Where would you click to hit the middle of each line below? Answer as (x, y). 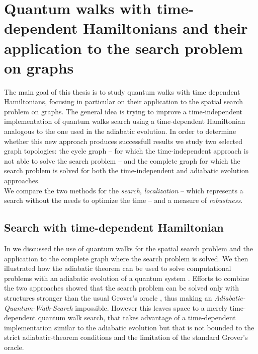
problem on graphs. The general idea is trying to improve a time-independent (123, 111)
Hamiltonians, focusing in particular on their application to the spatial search (123, 101)
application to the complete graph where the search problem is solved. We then (126, 258)
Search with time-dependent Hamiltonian (114, 227)
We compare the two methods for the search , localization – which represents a (124, 190)
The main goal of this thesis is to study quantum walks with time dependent (122, 91)
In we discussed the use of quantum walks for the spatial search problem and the (128, 249)
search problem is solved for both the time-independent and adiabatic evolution (126, 170)
